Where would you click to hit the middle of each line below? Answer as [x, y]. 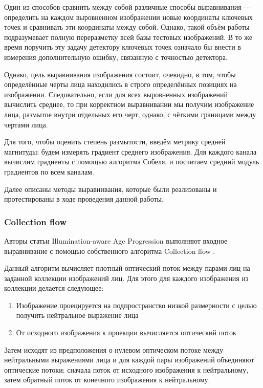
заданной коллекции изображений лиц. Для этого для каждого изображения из [126, 278]
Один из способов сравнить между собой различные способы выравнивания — [128, 7]
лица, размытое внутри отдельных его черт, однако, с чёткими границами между [130, 114]
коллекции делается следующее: [54, 288]
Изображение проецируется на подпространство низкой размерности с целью [136, 305]
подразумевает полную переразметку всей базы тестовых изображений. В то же [128, 37]
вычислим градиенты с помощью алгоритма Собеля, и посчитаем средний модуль [132, 161]
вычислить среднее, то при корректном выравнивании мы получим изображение [129, 104]
